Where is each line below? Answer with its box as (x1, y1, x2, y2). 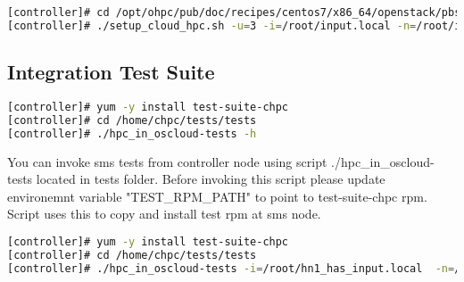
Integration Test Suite (7, 58, 215, 86)
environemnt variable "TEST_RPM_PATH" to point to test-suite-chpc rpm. (7, 187, 427, 205)
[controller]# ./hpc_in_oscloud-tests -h (7, 127, 257, 140)
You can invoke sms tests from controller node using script (7, 152, 327, 170)
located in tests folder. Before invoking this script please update (36, 170, 385, 188)
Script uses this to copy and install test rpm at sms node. (7, 204, 321, 223)
